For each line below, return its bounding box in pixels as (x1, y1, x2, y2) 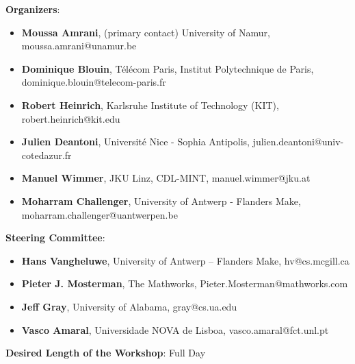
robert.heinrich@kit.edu (21, 111, 120, 125)
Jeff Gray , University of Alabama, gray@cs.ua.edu (21, 299, 237, 313)
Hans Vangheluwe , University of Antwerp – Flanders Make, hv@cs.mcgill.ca (21, 253, 350, 267)
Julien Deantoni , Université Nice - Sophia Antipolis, (21, 134, 250, 149)
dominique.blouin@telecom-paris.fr (21, 75, 166, 89)
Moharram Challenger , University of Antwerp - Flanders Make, (21, 193, 301, 208)
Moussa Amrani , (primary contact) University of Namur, (21, 25, 270, 39)
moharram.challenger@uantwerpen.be (21, 207, 178, 221)
